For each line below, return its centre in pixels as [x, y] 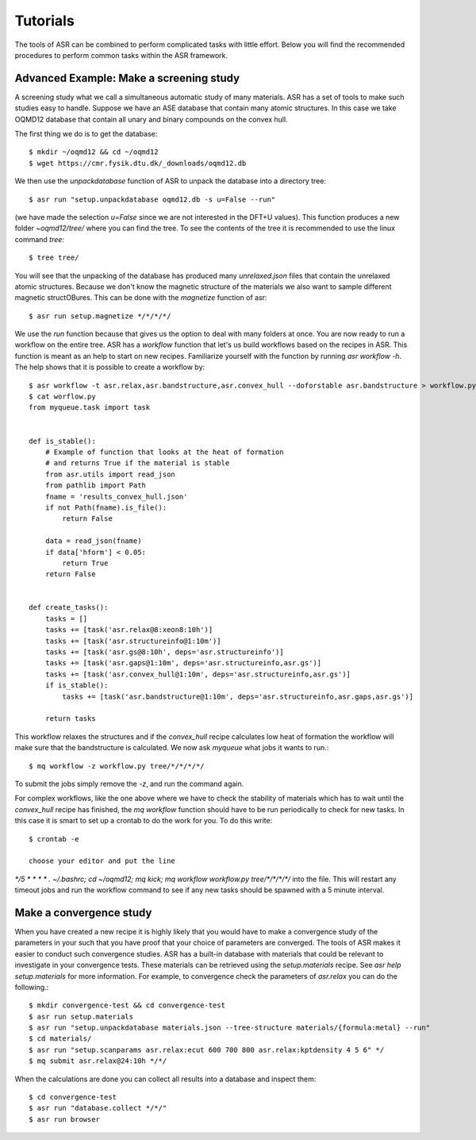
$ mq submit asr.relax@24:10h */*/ [98, 1061]
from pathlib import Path [96, 485]
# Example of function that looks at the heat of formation [165, 452]
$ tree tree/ [54, 258]
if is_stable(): [77, 686]
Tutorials [44, 21]
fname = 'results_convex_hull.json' [116, 497]
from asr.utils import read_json [110, 474]
